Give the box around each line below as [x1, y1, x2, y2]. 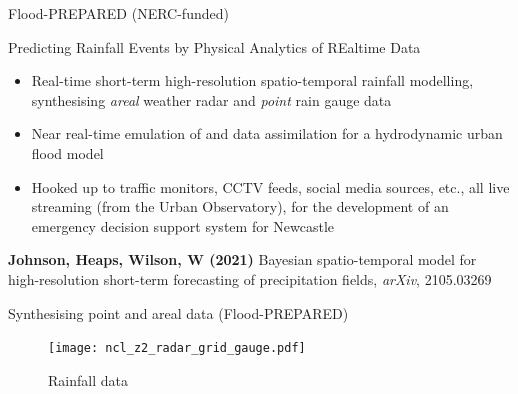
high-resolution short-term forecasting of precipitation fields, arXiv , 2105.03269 [8, 268, 492, 289]
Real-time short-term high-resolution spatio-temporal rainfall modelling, [31, 70, 474, 91]
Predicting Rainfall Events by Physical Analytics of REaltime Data [8, 36, 421, 57]
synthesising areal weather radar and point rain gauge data [31, 89, 392, 110]
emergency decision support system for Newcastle [31, 215, 335, 236]
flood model [31, 142, 104, 163]
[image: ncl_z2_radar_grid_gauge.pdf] [48, 341, 306, 356]
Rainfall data [48, 369, 128, 390]
